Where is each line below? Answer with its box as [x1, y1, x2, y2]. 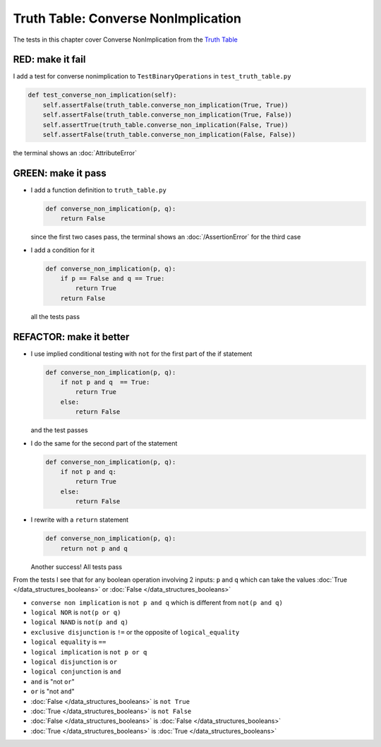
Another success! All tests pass [30, 562, 123, 571]
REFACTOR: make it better [13, 330, 130, 342]
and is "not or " [30, 677, 75, 686]
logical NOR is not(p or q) [30, 608, 121, 617]
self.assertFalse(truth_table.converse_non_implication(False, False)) [42, 131, 296, 138]
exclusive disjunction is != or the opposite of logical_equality [30, 628, 240, 636]
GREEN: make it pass [13, 167, 107, 179]
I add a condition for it [30, 246, 95, 254]
